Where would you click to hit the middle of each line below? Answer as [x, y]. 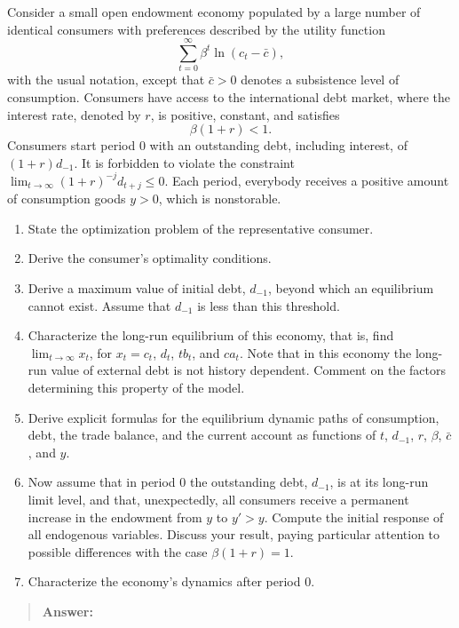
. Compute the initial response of [354, 517]
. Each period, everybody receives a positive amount [307, 180]
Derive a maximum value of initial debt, [137, 288]
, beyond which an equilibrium [351, 288]
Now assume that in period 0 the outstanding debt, [168, 482]
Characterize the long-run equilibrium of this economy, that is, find [211, 335]
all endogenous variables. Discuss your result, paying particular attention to [234, 534]
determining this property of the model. [136, 387]
